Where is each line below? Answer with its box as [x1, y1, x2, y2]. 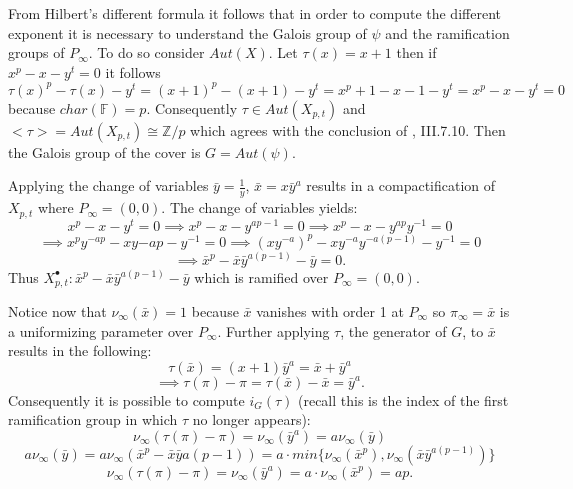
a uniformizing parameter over [8, 320, 194, 341]
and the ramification [385, 22, 510, 43]
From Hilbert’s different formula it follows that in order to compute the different [8, 3, 501, 23]
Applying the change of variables [8, 175, 209, 196]
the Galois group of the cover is [8, 141, 201, 162]
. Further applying [217, 320, 330, 341]
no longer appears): [192, 409, 311, 430]
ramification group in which [8, 409, 178, 430]
